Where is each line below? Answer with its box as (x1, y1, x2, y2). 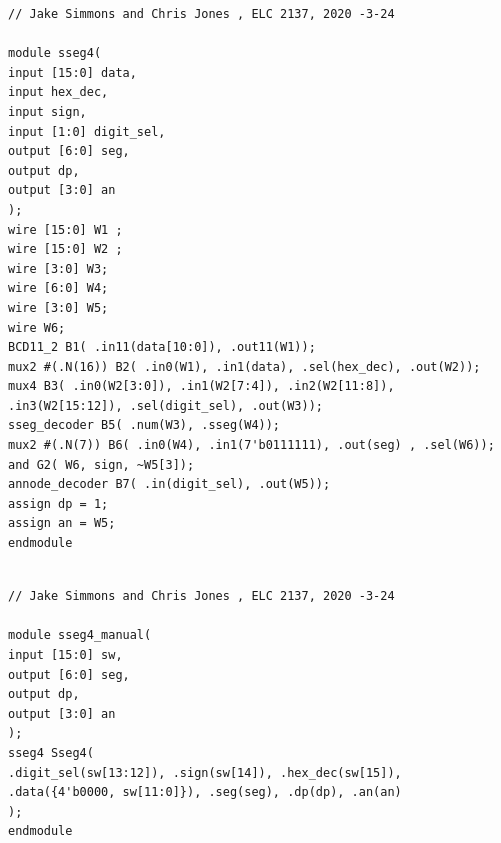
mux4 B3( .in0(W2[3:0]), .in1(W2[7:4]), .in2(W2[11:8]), (8, 379, 395, 394)
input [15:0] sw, (8, 648, 123, 662)
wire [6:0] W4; (8, 281, 109, 296)
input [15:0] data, (8, 65, 137, 80)
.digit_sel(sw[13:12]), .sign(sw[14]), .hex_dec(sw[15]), (8, 765, 402, 780)
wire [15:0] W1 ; (8, 222, 123, 237)
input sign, (8, 104, 87, 119)
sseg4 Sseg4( (8, 745, 94, 760)
